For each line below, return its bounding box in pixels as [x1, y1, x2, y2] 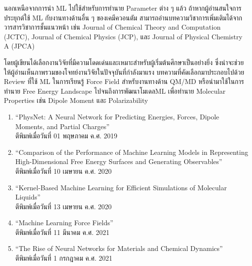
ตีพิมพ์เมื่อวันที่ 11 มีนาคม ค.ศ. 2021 [15, 227, 110, 237]
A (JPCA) [4, 41, 35, 51]
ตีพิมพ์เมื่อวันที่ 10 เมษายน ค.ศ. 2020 [15, 166, 112, 176]
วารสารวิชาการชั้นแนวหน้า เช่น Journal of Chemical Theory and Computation [4, 22, 221, 32]
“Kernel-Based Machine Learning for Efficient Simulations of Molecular [15, 182, 227, 192]
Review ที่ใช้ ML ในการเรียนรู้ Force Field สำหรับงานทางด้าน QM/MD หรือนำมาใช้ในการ [4, 76, 244, 86]
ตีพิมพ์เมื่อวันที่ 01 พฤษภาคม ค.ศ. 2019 [15, 131, 118, 141]
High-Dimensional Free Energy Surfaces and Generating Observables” [15, 156, 222, 166]
